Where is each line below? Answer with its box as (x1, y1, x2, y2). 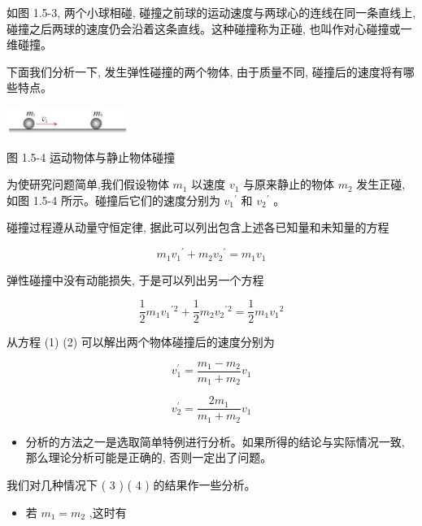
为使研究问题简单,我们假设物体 (7, 176, 169, 193)
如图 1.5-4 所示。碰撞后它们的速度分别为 (7, 191, 220, 208)
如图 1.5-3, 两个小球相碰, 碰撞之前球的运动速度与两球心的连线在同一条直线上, (7, 4, 416, 20)
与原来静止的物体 (243, 176, 335, 193)
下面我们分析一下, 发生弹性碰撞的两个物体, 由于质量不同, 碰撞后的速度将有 (7, 63, 403, 80)
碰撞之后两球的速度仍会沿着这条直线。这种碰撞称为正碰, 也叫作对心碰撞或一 (7, 20, 412, 37)
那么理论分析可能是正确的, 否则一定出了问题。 (25, 449, 272, 466)
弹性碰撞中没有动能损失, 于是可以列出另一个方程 (7, 271, 264, 288)
